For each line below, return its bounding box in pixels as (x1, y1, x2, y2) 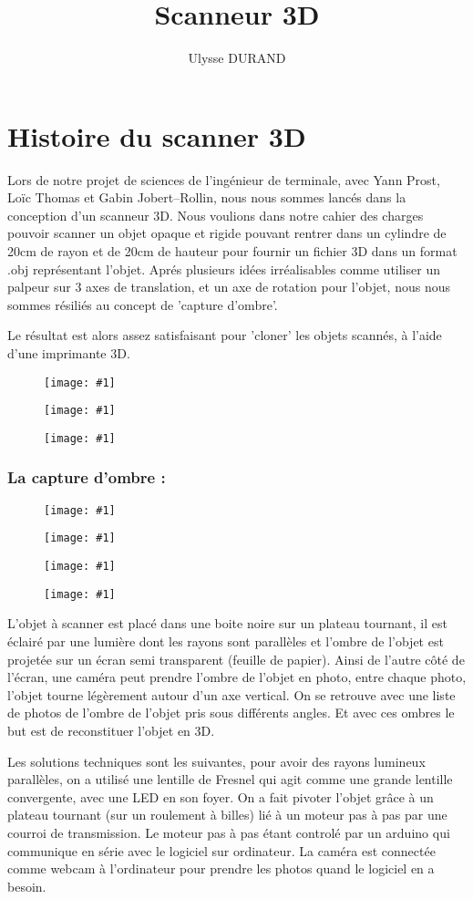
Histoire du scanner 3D (7, 117, 306, 154)
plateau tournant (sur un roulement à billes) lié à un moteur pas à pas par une (7, 805, 447, 824)
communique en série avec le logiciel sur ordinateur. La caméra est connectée (7, 841, 436, 860)
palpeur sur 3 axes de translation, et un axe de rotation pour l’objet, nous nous (7, 277, 450, 296)
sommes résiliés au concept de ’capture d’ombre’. (7, 294, 278, 314)
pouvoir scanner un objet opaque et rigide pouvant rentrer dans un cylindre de (7, 223, 447, 243)
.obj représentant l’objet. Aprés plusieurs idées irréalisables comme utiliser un (7, 259, 440, 278)
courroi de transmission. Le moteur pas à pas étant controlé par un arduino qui (7, 822, 450, 842)
